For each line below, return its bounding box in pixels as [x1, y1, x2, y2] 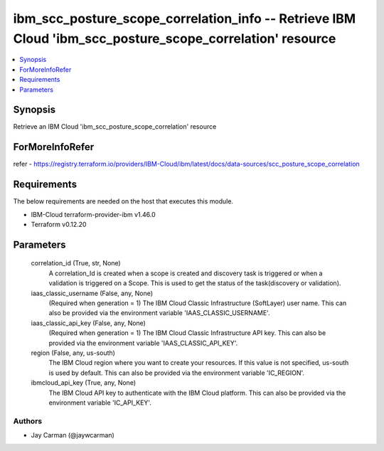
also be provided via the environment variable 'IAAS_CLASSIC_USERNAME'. [48, 309, 270, 317]
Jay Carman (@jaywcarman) [31, 431, 115, 440]
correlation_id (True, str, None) [31, 259, 121, 267]
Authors [13, 416, 43, 426]
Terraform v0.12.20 [31, 221, 87, 229]
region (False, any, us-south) [31, 349, 115, 357]
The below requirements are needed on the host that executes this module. [13, 197, 234, 206]
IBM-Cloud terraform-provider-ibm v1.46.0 [31, 210, 156, 218]
